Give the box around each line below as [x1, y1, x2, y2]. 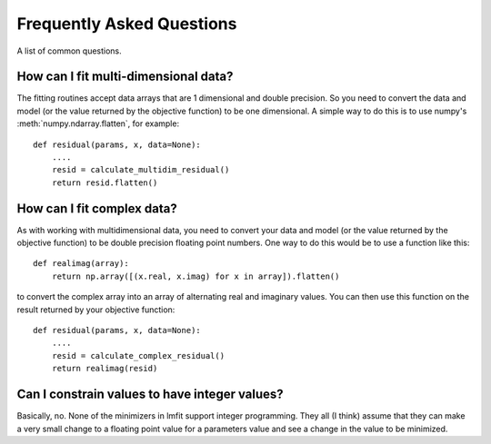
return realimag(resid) [51, 363, 158, 374]
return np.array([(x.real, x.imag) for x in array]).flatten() [51, 271, 340, 281]
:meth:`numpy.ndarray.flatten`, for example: [16, 118, 180, 129]
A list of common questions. [16, 45, 122, 56]
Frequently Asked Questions [16, 14, 237, 34]
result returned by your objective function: [16, 304, 175, 315]
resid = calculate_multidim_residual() [51, 164, 230, 175]
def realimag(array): [33, 259, 129, 269]
